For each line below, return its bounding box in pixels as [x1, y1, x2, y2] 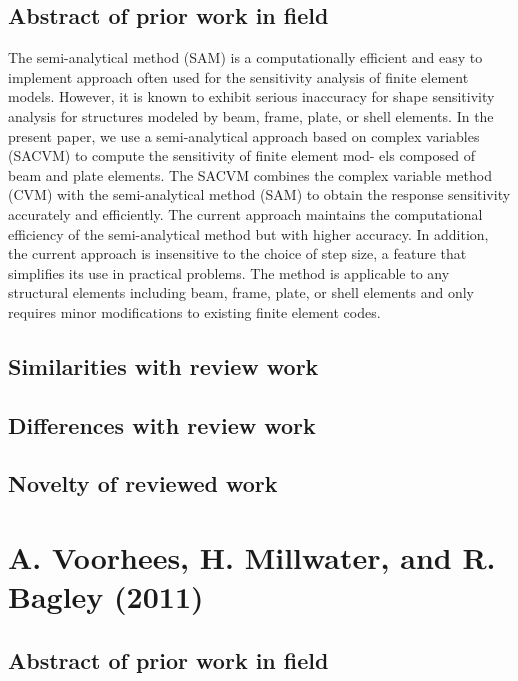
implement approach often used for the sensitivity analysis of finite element [8, 66, 469, 87]
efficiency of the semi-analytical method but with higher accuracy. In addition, [8, 223, 489, 244]
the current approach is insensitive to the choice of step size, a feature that [8, 243, 467, 264]
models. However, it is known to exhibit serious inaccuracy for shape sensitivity [8, 86, 495, 107]
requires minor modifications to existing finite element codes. [8, 301, 381, 322]
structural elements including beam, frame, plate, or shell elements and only [8, 282, 474, 303]
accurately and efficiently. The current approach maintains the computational [8, 203, 483, 224]
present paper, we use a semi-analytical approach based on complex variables [8, 125, 480, 146]
